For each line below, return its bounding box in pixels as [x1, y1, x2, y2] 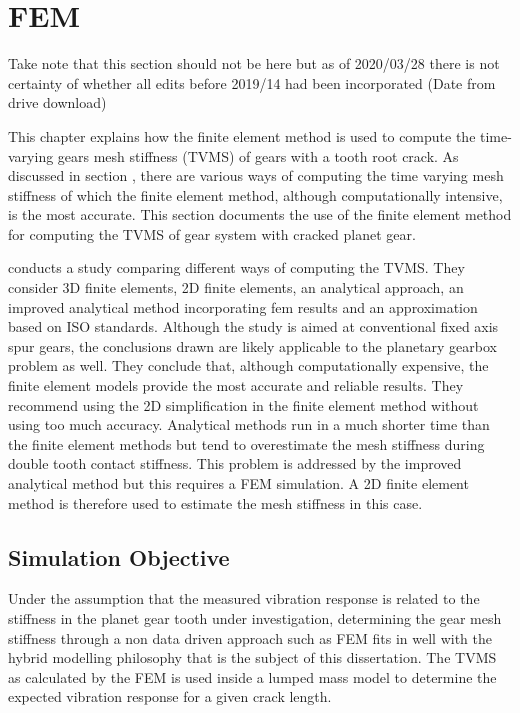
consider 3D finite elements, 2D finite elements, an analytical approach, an [8, 277, 464, 298]
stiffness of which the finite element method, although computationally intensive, [8, 184, 503, 205]
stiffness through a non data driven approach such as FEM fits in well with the [8, 627, 492, 648]
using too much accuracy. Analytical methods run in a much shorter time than [8, 414, 490, 435]
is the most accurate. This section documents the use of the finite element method [8, 204, 512, 225]
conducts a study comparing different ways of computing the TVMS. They [8, 257, 465, 278]
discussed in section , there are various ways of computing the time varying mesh [8, 165, 504, 186]
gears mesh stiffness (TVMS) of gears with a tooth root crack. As [57, 145, 459, 166]
